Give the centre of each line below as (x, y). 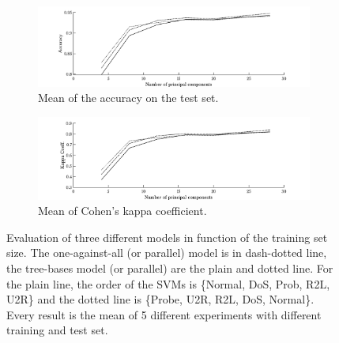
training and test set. (57, 330)
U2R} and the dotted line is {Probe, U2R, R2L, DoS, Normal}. (160, 299)
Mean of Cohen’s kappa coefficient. (122, 211)
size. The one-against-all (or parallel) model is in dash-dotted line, (167, 253)
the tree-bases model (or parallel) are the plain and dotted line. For (170, 268)
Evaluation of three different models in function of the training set (167, 237)
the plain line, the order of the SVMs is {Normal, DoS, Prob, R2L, (168, 283)
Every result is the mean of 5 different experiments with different (164, 314)
